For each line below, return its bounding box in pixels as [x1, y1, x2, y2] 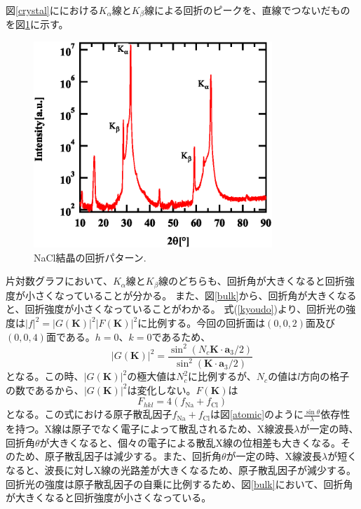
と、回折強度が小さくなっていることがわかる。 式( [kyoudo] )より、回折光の [6, 301, 346, 316]
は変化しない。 [127, 382, 196, 397]
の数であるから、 [6, 382, 84, 397]
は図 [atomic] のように [210, 407, 304, 421]
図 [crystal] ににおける [6, 3, 99, 17]
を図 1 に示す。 [6, 17, 69, 32]
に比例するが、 [188, 369, 257, 384]
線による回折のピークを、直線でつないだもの [144, 3, 350, 17]
